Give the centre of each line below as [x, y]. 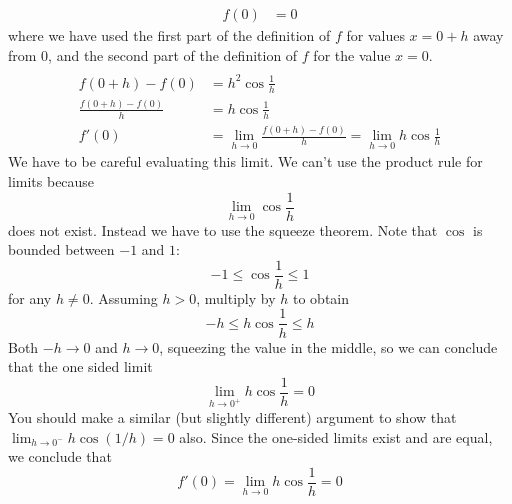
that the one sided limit [80, 366]
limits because [51, 180]
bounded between [61, 249]
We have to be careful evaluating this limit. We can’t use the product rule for [245, 161]
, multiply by [236, 297]
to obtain [321, 297]
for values [375, 35]
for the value [352, 54]
